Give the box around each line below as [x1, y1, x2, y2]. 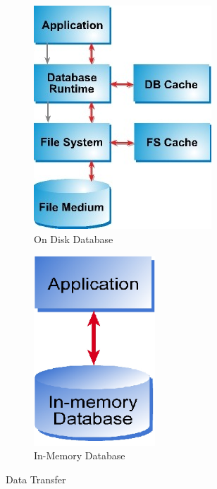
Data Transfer [6, 472, 66, 487]
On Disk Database [34, 231, 113, 246]
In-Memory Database [34, 448, 125, 463]
